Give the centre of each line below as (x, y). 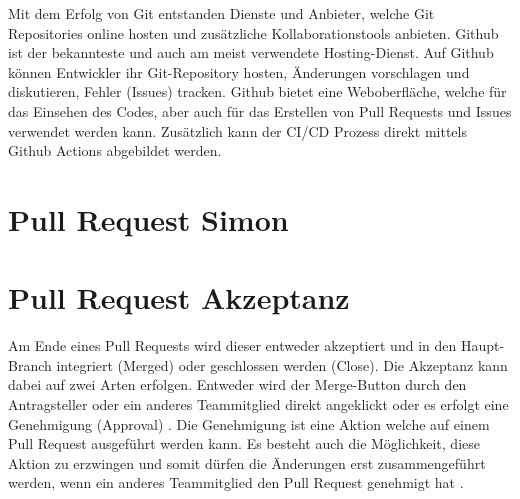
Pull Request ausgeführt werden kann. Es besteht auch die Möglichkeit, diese (244, 443)
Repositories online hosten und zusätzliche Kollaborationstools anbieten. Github (253, 32)
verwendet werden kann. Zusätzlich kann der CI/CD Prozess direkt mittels (237, 130)
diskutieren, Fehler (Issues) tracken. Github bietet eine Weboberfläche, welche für (257, 91)
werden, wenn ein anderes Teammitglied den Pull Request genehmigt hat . (236, 482)
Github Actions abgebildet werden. (115, 150)
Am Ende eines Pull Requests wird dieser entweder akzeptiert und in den (232, 345)
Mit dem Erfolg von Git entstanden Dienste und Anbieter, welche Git (221, 13)
